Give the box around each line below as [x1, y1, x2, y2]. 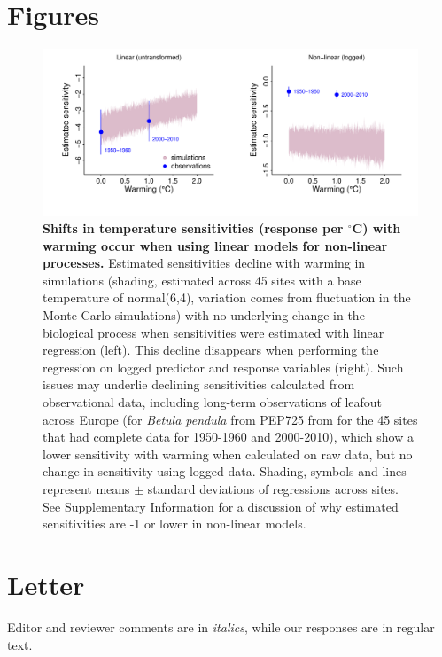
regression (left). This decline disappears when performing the [43, 340, 379, 359]
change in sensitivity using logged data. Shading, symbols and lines [43, 462, 407, 481]
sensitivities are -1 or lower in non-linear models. [43, 514, 306, 533]
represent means [43, 480, 130, 498]
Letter [7, 566, 85, 602]
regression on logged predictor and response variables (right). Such [43, 357, 404, 376]
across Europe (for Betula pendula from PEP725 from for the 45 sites [43, 410, 418, 428]
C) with [352, 219, 401, 238]
